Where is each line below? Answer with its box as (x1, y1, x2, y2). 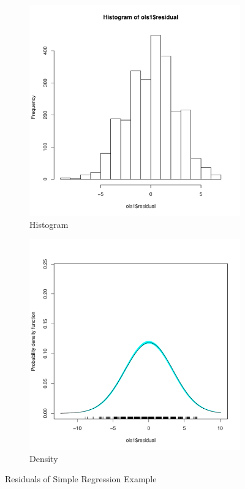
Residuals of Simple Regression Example (5, 472, 157, 485)
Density (29, 452, 58, 464)
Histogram (29, 218, 69, 230)
